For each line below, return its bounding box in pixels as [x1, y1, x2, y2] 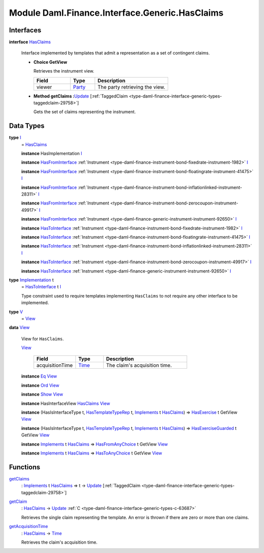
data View [9, 325, 30, 330]
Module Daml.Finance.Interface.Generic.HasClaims [9, 7, 223, 18]
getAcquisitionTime [9, 524, 48, 529]
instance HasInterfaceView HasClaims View [21, 400, 110, 406]
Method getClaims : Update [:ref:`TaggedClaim [33, 93, 128, 99]
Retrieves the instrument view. [33, 68, 95, 74]
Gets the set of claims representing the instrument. [33, 109, 136, 115]
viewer [36, 83, 52, 90]
